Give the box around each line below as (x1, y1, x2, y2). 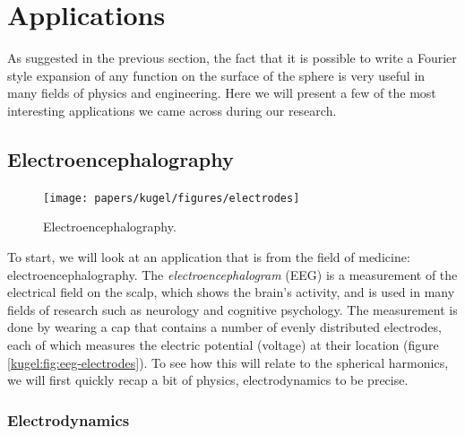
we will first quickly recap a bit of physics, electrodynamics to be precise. (7, 371, 409, 389)
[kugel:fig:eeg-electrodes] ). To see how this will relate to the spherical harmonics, (7, 353, 449, 371)
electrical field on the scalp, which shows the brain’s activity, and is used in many (7, 283, 455, 301)
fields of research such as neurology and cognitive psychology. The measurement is (7, 300, 458, 318)
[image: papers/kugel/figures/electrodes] (43, 191, 300, 205)
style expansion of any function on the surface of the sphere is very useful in (7, 65, 426, 84)
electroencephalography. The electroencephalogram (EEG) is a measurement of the (7, 265, 458, 283)
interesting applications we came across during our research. (7, 100, 337, 119)
